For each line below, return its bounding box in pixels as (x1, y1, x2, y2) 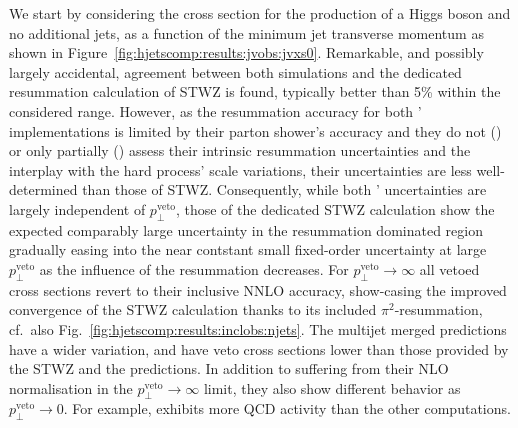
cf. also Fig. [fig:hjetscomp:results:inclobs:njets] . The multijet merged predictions (9, 318, 507, 339)
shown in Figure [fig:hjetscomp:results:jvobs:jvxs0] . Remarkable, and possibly (9, 42, 484, 63)
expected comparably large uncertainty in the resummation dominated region (9, 219, 483, 240)
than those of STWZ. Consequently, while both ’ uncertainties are (82, 179, 487, 200)
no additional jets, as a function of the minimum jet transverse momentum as (9, 22, 484, 43)
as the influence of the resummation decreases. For (39, 258, 349, 279)
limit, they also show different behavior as (203, 377, 461, 398)
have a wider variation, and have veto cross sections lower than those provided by (9, 338, 509, 359)
